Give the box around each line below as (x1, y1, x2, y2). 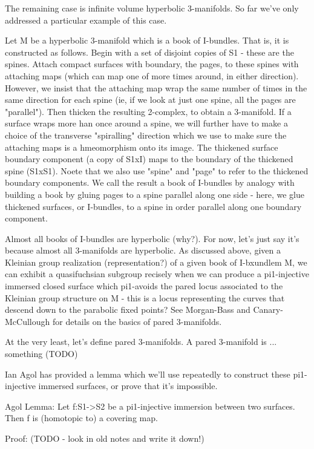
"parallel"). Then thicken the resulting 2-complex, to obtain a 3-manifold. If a (5, 105, 292, 117)
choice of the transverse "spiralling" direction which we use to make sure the (5, 128, 287, 141)
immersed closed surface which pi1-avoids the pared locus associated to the (5, 280, 283, 292)
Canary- (253, 303, 283, 316)
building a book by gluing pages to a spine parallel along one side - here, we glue (5, 188, 304, 200)
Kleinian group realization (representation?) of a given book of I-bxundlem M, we (5, 255, 307, 268)
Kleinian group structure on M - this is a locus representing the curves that (5, 291, 285, 304)
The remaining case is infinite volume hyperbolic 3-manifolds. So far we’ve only (5, 2, 299, 14)
